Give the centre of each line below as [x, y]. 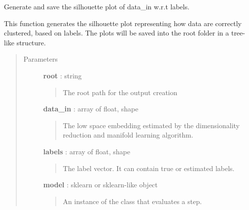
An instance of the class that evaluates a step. [132, 201]
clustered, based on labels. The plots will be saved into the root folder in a [117, 33]
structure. [31, 42]
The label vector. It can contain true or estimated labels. [149, 168]
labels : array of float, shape [87, 151]
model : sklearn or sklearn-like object [100, 185]
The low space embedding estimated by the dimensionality [151, 125]
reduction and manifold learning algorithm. [128, 135]
